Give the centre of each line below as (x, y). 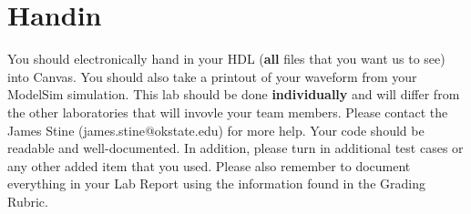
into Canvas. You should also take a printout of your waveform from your (212, 76)
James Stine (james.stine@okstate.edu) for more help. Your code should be (216, 130)
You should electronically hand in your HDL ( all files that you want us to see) (226, 59)
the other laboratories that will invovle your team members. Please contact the (228, 112)
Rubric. (28, 201)
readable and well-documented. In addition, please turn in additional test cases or (235, 148)
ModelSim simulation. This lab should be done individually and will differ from (234, 94)
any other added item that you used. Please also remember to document (209, 165)
